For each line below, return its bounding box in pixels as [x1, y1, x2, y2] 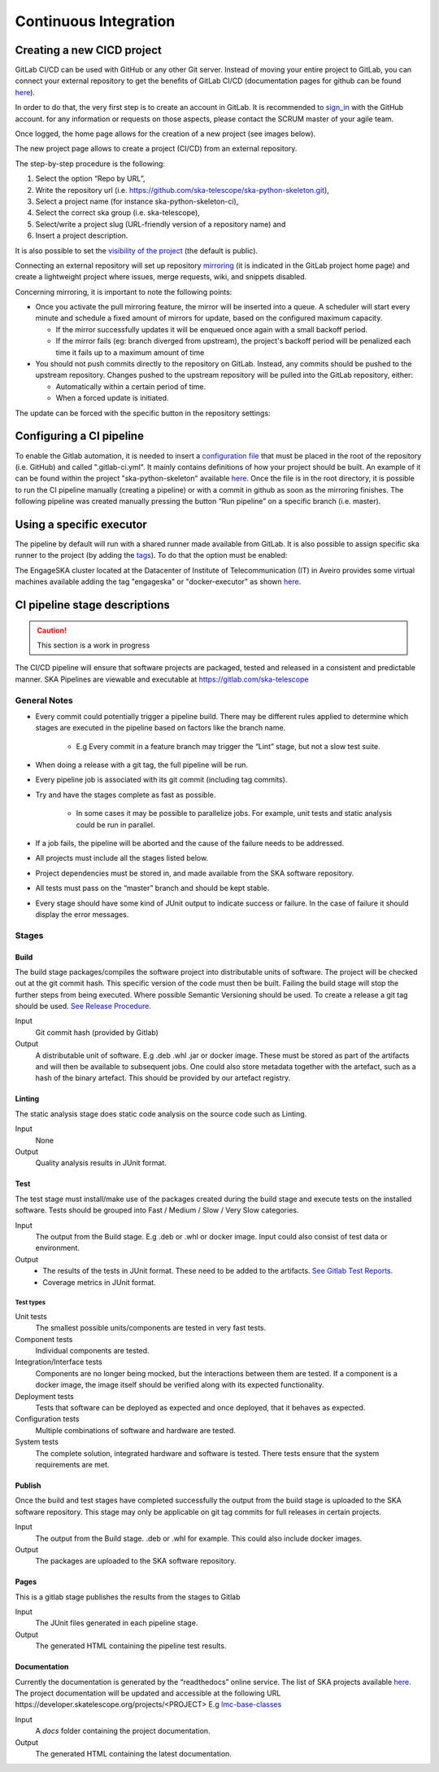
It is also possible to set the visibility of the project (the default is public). [15, 245, 259, 256]
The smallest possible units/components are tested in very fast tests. [35, 1323, 267, 1333]
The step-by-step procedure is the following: [15, 159, 166, 169]
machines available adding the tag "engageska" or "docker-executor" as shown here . [15, 577, 302, 586]
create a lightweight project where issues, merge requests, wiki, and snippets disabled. [15, 272, 307, 282]
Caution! [37, 625, 67, 635]
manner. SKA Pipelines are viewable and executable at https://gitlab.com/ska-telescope [15, 674, 309, 684]
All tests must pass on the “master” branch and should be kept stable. [35, 884, 270, 893]
